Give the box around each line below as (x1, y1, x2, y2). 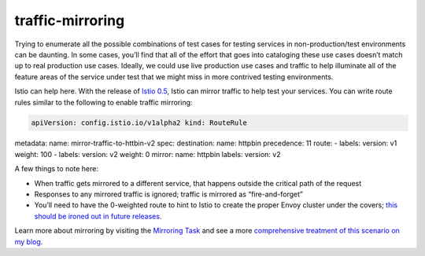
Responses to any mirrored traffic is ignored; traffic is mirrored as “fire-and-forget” (34, 189, 303, 199)
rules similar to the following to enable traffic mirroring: (14, 97, 193, 107)
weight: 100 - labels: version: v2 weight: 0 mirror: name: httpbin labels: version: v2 (14, 149, 281, 159)
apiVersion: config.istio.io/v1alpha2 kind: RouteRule (31, 119, 247, 127)
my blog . (14, 236, 43, 247)
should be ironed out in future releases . (34, 211, 162, 221)
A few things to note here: (14, 164, 98, 174)
